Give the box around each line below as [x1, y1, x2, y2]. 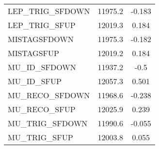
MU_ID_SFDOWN [8, 61, 76, 73]
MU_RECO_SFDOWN [8, 89, 90, 101]
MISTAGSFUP [8, 47, 59, 59]
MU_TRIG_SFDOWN [8, 118, 88, 129]
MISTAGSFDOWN [8, 33, 74, 45]
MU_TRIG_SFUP [8, 132, 73, 143]
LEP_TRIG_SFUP [8, 19, 76, 30]
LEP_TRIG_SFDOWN [8, 5, 90, 16]
